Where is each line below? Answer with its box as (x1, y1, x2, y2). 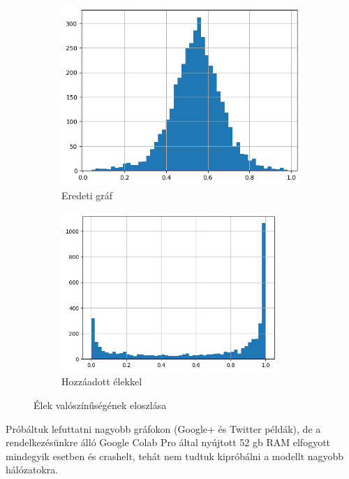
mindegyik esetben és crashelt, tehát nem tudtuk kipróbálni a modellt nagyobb (6, 448, 344, 463)
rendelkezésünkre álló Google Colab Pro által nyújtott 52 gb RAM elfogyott (6, 435, 331, 450)
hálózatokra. (6, 462, 59, 477)
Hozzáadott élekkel (61, 374, 142, 389)
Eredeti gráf (61, 187, 113, 202)
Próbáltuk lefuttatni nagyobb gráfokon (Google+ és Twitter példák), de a (6, 421, 321, 436)
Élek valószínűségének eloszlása (34, 398, 167, 413)
